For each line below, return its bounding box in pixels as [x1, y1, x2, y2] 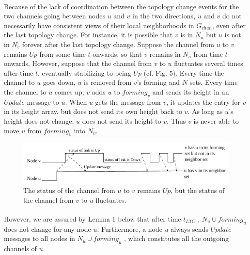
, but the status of [171, 185, 225, 195]
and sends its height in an [152, 86, 229, 96]
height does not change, [4, 115, 74, 126]
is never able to [193, 115, 239, 126]
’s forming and [137, 77, 180, 87]
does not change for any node [4, 223, 91, 234]
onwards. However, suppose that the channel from [4, 58, 152, 68]
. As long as [187, 106, 223, 116]
